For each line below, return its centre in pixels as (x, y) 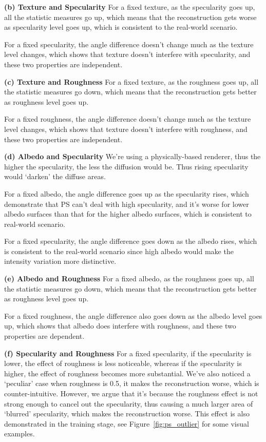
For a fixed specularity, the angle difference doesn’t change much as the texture (129, 44)
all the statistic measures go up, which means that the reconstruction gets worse (130, 17)
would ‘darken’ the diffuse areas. (55, 176)
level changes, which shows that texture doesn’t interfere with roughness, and (126, 129)
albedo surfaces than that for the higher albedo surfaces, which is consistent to (128, 214)
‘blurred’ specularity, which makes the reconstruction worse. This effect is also (127, 414)
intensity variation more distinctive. (60, 261)
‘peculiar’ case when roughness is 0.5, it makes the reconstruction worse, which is (132, 383)
